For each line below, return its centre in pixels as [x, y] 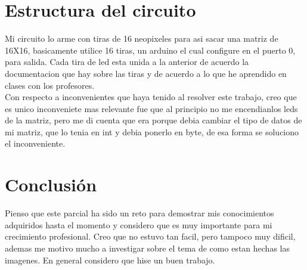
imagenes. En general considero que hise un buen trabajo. [110, 260]
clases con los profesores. [50, 85]
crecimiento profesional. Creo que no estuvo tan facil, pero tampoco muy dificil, [150, 236]
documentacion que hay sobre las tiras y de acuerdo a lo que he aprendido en [146, 73]
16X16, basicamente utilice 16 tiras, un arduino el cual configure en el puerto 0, [150, 50]
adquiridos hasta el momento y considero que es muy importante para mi [139, 224]
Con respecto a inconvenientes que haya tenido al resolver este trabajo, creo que [151, 97]
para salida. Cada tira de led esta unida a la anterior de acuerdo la [127, 62]
